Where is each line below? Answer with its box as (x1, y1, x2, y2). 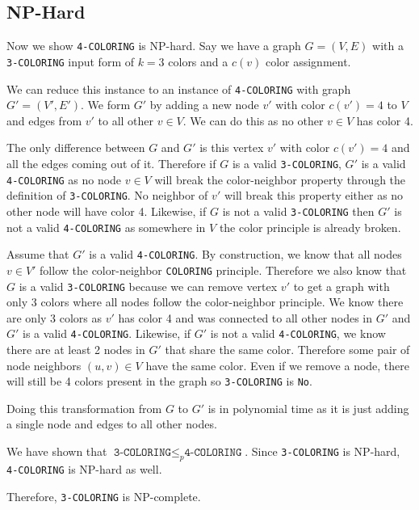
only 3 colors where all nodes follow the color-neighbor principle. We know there (6, 293, 404, 310)
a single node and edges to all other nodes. (6, 415, 217, 432)
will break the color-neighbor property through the (154, 171, 406, 188)
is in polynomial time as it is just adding (207, 399, 409, 416)
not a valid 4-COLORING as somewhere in (6, 218, 206, 235)
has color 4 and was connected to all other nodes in (118, 309, 373, 326)
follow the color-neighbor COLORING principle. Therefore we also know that (40, 261, 407, 278)
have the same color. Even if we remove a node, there (145, 356, 410, 373)
